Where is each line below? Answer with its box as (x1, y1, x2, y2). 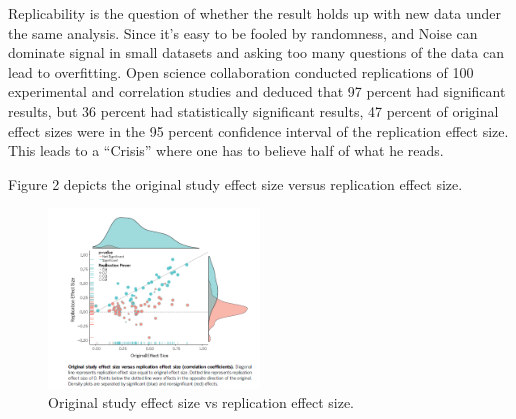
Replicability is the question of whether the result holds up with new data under (8, 3, 501, 23)
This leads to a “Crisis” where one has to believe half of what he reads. (8, 140, 444, 161)
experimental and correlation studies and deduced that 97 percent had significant (8, 81, 506, 102)
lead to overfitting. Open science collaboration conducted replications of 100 (8, 61, 474, 82)
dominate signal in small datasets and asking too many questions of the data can (8, 42, 504, 63)
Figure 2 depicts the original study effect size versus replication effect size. (8, 173, 463, 194)
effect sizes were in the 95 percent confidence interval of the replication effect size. (8, 120, 509, 141)
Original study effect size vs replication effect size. (48, 392, 354, 413)
